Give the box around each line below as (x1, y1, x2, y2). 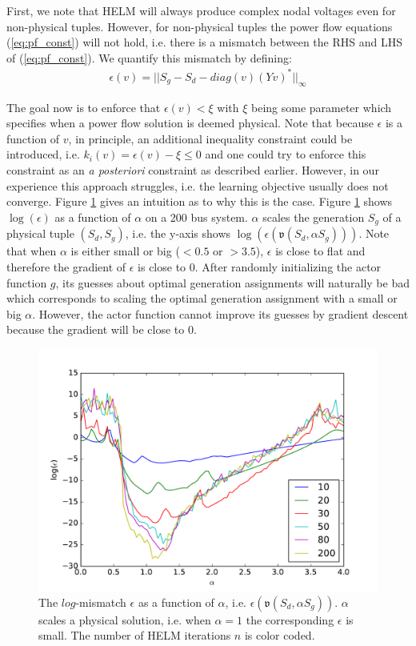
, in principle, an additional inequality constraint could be (68, 130, 353, 146)
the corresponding (246, 611, 334, 628)
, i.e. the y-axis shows (125, 225, 231, 242)
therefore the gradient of (6, 258, 126, 275)
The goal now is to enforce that (6, 98, 161, 115)
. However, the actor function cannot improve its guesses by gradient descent (32, 305, 409, 322)
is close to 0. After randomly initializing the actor (138, 258, 382, 275)
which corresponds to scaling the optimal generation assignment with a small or (6, 290, 398, 307)
